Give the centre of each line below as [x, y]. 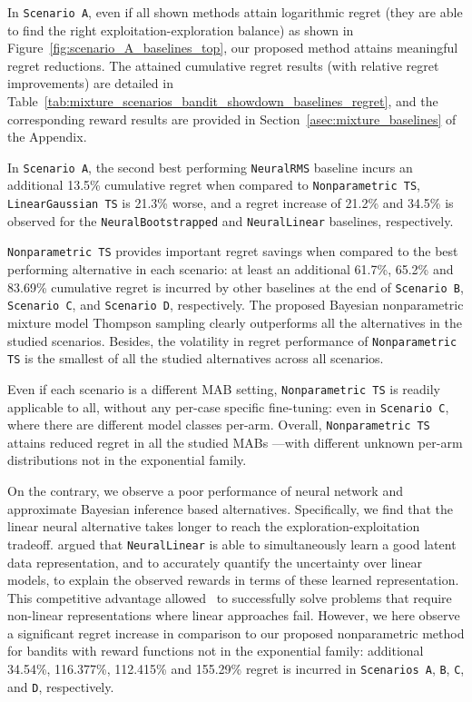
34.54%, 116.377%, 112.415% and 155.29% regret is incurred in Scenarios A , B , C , [236, 669]
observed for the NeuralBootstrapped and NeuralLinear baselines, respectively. [231, 220]
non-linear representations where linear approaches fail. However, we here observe [234, 615]
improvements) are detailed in [90, 83]
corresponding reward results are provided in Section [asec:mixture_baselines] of [232, 119]
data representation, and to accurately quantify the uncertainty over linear [215, 562]
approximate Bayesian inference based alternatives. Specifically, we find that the [230, 508]
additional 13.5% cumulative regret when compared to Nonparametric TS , [214, 185]
